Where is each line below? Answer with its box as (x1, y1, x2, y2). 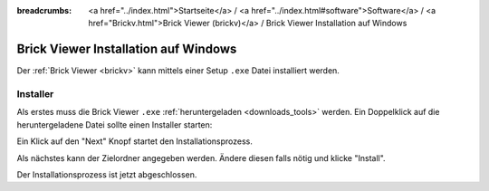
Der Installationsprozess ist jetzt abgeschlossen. (16, 169, 197, 180)
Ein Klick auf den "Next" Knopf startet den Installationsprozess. (16, 136, 254, 147)
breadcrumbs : (16, 5, 72, 15)
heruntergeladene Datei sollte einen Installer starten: (16, 119, 213, 130)
